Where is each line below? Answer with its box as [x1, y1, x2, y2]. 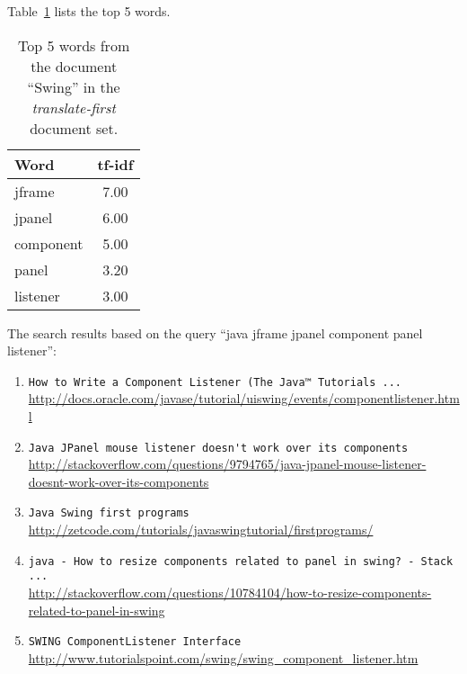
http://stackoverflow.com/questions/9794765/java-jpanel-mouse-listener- [28, 454, 427, 473]
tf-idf [97, 153, 134, 175]
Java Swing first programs [28, 507, 189, 520]
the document [31, 55, 118, 76]
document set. [30, 117, 119, 139]
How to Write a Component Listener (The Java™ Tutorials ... [28, 375, 402, 389]
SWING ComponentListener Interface [28, 635, 242, 649]
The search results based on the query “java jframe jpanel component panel [7, 323, 423, 342]
